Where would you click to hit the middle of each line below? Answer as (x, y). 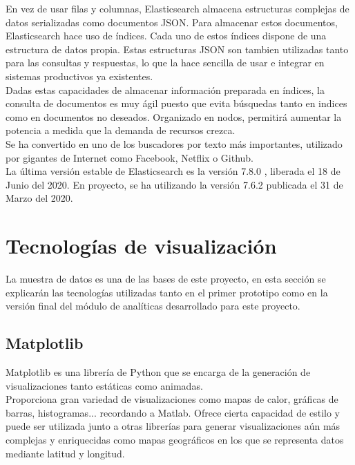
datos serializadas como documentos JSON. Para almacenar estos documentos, (172, 22)
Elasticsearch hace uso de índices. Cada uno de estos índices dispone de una (166, 36)
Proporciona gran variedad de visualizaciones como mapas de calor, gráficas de (172, 399)
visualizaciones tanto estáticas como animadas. (104, 385)
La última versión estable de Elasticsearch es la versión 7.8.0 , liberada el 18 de (173, 171)
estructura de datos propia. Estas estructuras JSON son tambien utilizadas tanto (177, 49)
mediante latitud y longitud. (65, 453)
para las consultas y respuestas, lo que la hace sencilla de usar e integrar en (165, 63)
